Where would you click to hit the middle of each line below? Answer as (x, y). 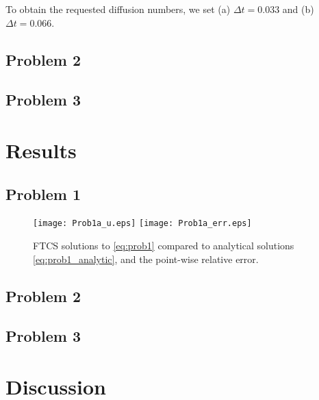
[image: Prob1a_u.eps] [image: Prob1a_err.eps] (142, 224)
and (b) (298, 9)
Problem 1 (43, 193)
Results (41, 150)
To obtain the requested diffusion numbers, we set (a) (118, 9)
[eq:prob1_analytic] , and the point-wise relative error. (146, 259)
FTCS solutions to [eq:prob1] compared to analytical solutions (164, 245)
